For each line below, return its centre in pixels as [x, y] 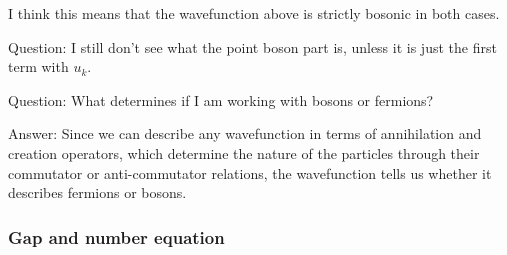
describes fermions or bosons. [97, 192]
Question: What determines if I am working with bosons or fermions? [221, 99]
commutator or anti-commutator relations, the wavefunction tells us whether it [250, 172]
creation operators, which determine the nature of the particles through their [244, 152]
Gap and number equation [116, 236]
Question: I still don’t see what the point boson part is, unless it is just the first [252, 46]
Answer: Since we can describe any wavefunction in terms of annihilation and [245, 133]
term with [38, 66]
